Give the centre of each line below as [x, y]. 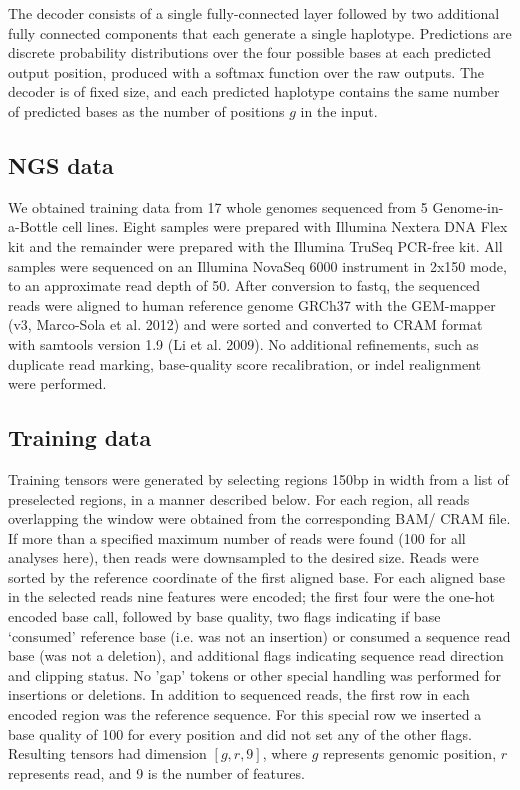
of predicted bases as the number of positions [146, 110]
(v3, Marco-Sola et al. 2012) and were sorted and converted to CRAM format [245, 324]
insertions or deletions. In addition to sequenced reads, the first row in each [239, 694]
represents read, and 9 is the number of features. [156, 772]
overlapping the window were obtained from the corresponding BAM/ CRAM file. [259, 518]
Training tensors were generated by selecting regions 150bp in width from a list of [258, 478]
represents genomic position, [410, 753]
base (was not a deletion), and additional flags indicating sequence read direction [256, 655]
